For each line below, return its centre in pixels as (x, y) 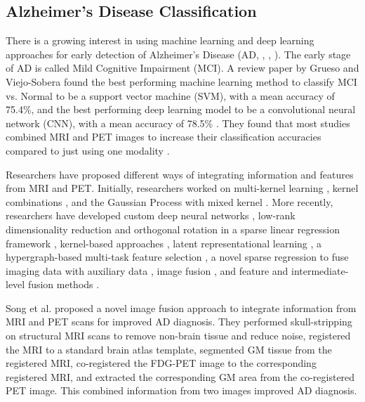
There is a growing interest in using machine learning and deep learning (160, 40)
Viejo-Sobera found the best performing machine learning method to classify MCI (181, 81)
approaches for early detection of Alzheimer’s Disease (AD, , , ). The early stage (178, 54)
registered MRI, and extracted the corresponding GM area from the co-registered (180, 376)
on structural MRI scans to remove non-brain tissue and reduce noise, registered (178, 336)
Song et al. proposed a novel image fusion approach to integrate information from (181, 307)
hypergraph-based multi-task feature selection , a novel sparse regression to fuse (177, 257)
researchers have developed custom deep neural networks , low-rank (151, 215)
